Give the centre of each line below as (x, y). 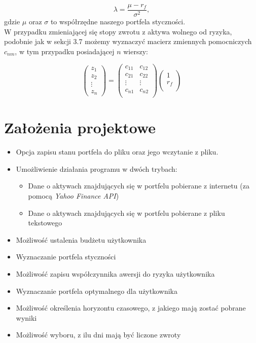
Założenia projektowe (80, 127)
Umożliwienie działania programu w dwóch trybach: (97, 168)
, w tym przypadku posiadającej (65, 51)
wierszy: (136, 51)
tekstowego (45, 223)
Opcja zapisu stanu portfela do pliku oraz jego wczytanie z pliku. (117, 152)
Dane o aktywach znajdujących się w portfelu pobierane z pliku (126, 213)
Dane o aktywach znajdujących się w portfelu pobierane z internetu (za (139, 186)
